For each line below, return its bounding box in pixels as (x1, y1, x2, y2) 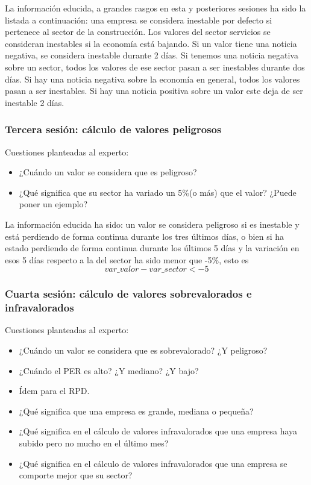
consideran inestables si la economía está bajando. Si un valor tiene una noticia (5, 37, 297, 49)
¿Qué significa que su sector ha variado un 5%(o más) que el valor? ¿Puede (19, 186, 297, 198)
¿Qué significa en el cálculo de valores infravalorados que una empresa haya (19, 425, 298, 437)
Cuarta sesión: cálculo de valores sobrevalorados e (5, 286, 252, 301)
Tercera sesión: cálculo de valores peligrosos (5, 122, 222, 137)
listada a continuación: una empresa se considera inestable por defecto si (5, 13, 272, 26)
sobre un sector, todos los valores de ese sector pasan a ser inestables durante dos (5, 60, 305, 73)
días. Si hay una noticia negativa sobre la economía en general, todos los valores (5, 72, 300, 85)
